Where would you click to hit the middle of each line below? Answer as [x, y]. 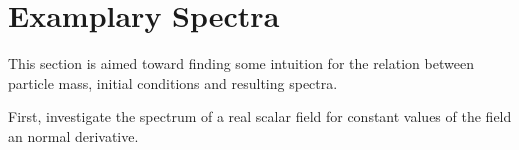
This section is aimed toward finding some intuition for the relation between [241, 63]
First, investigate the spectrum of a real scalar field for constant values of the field [260, 116]
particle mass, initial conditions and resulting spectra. [173, 82]
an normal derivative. [73, 135]
